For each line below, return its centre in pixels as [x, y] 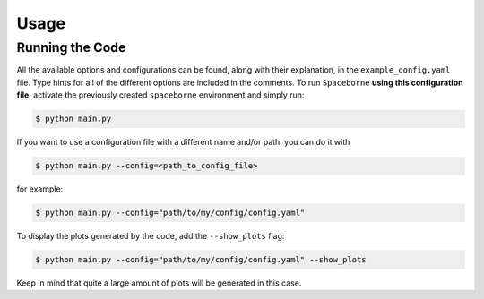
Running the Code [71, 47]
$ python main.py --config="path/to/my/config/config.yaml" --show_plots [201, 260]
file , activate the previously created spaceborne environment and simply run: [160, 95]
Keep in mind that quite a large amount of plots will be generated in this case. [159, 283]
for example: [40, 189]
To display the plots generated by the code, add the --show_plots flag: [151, 236]
